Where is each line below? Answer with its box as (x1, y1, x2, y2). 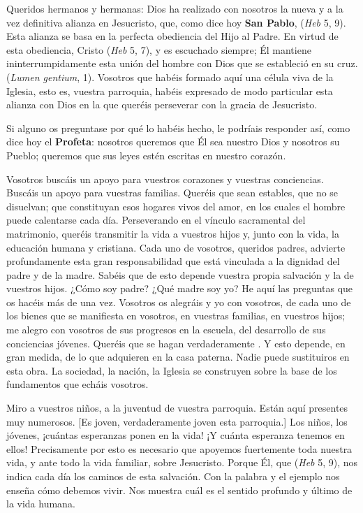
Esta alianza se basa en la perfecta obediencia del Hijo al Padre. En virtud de (6, 29, 339, 43)
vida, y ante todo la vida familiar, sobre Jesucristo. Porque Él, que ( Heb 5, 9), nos (6, 455, 358, 470)
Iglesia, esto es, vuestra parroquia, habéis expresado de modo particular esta (6, 83, 333, 98)
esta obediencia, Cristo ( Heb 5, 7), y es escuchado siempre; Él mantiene (6, 42, 311, 57)
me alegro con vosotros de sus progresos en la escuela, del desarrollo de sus (6, 322, 326, 337)
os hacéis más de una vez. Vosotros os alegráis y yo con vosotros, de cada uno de (6, 294, 351, 309)
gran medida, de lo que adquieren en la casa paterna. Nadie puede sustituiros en (6, 349, 350, 364)
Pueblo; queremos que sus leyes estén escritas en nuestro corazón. (6, 147, 286, 162)
